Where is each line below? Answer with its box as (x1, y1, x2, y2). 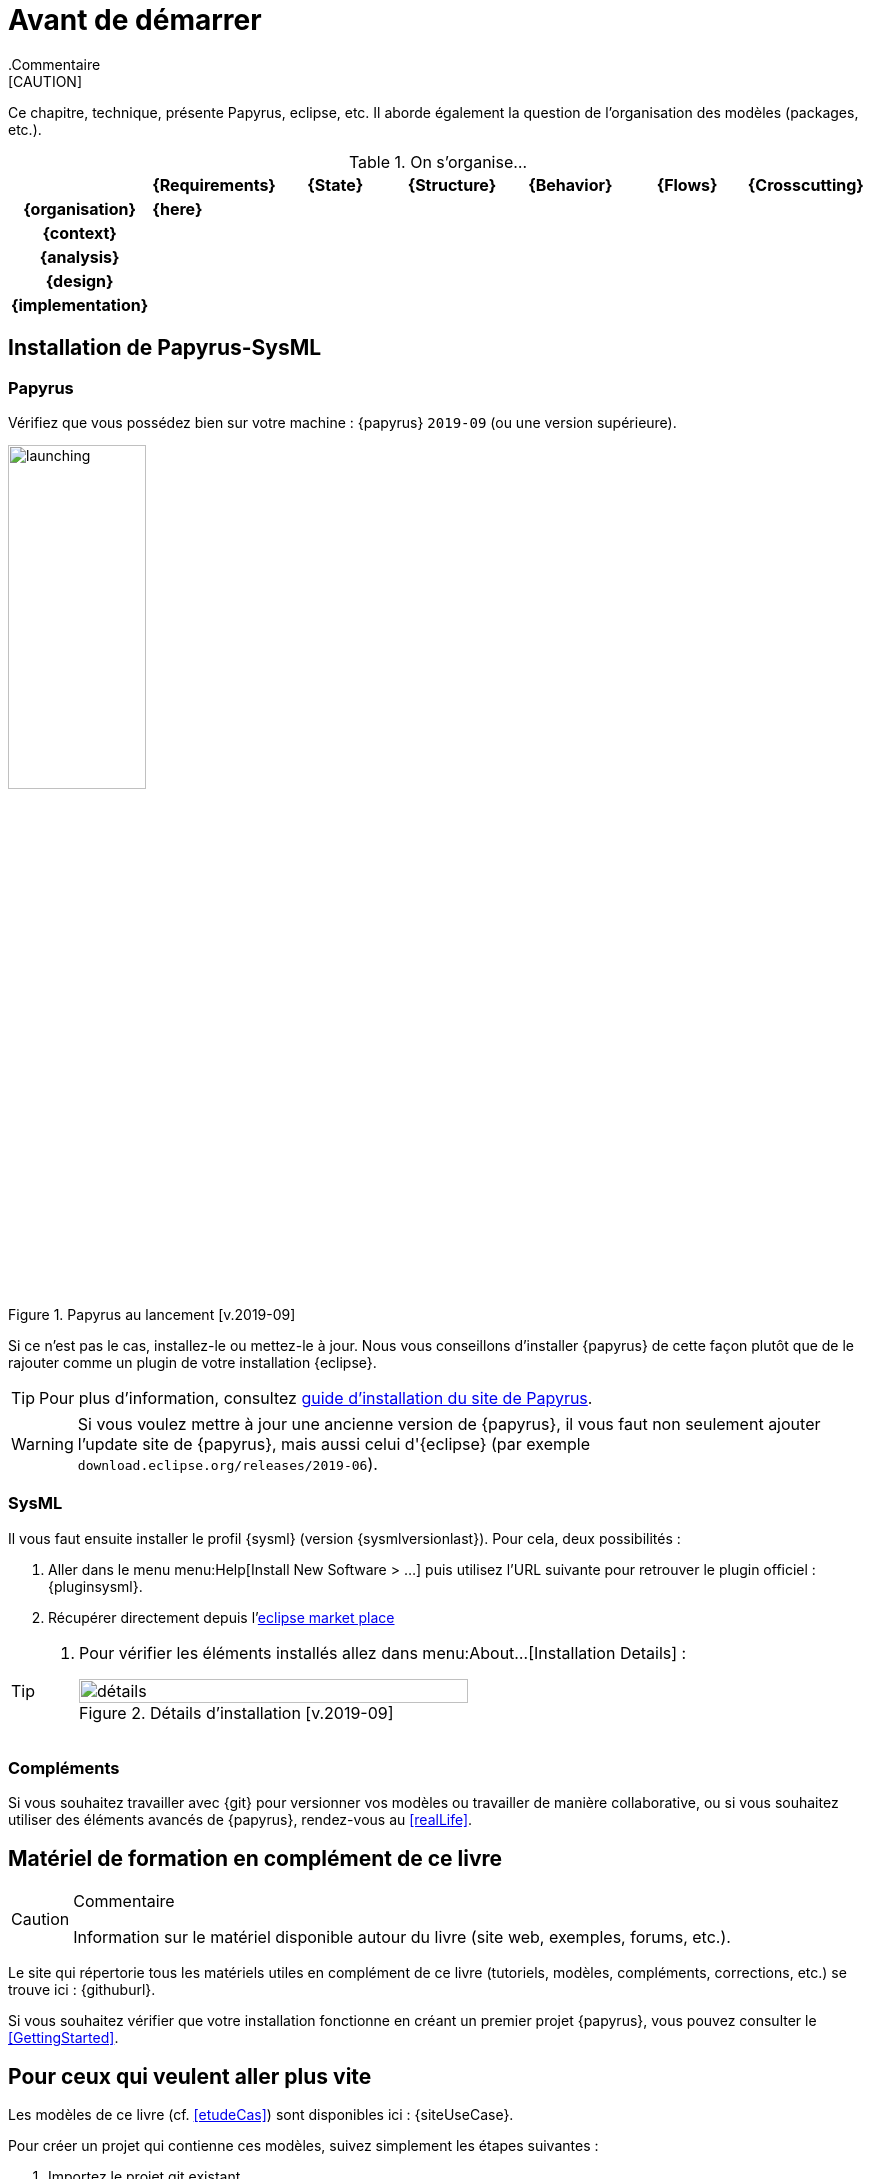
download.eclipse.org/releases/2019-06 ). (77, 1453, 378, 1474)
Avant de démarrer (8, 3, 262, 37)
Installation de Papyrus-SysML (8, 335, 322, 361)
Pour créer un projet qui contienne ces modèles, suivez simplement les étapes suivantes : (8, 2136, 599, 2154)
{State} (307, 174, 364, 195)
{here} (152, 198, 203, 219)
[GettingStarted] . (8, 2029, 119, 2047)
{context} (42, 222, 117, 243)
